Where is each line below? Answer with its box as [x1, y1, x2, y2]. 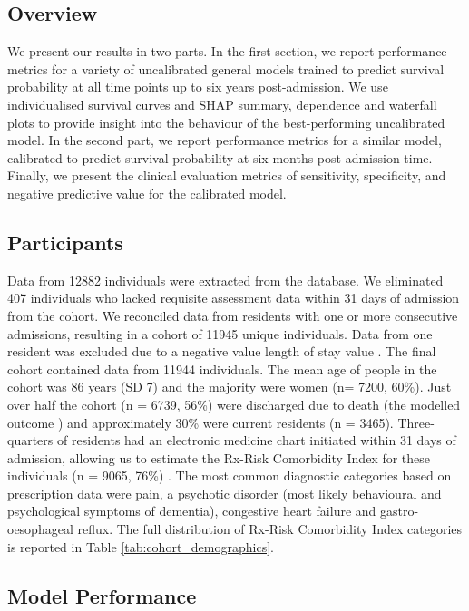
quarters [7, 431, 54, 450]
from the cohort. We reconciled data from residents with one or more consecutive [7, 305, 458, 325]
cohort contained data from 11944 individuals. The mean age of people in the [7, 359, 437, 378]
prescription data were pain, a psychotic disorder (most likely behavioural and [7, 483, 442, 502]
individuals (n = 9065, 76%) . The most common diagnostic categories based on [7, 466, 452, 485]
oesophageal [7, 519, 73, 538]
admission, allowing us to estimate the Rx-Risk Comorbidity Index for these [7, 448, 431, 467]
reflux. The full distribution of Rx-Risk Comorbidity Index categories [77, 519, 463, 538]
